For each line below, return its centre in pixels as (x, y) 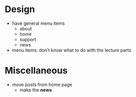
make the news (36, 90)
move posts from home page (42, 84)
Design (20, 9)
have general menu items (38, 23)
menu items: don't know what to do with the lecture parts (72, 50)
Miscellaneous (36, 70)
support (28, 39)
